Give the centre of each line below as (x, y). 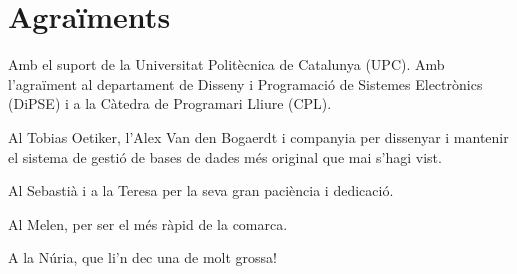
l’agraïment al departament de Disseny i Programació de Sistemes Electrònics (245, 83)
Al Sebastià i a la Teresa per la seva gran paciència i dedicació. (201, 190)
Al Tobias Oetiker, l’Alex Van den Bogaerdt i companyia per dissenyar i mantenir (258, 136)
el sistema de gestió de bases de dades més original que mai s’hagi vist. (225, 156)
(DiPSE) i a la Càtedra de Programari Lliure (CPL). (170, 103)
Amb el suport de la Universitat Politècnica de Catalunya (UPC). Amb (226, 64)
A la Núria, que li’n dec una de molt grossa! (142, 257)
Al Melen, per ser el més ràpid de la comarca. (148, 223)
